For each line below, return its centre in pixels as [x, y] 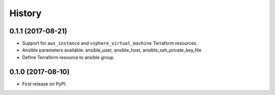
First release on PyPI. [45, 84]
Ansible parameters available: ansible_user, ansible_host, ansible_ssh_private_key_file [112, 50]
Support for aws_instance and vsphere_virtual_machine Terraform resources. [110, 43]
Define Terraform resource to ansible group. [68, 57]
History [25, 13]
